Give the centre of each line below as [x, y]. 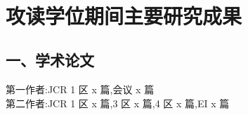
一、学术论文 [50, 60]
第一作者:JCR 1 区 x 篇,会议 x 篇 [80, 89]
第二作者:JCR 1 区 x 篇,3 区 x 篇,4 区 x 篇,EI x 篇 [118, 103]
